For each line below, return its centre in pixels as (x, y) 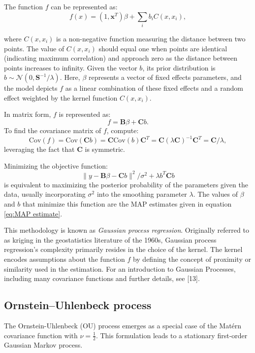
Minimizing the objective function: (56, 165)
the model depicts (31, 88)
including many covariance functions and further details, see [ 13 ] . (102, 278)
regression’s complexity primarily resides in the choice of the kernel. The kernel (123, 249)
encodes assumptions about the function (64, 259)
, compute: (123, 130)
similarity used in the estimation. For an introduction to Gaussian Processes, (120, 268)
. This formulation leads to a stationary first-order (172, 335)
